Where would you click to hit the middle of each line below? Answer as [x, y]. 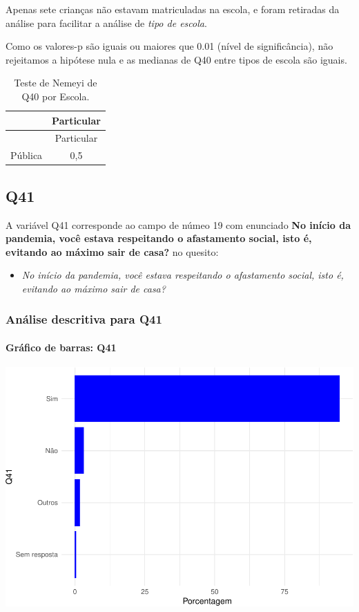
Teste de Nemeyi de [56, 83]
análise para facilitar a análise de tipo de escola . [106, 22]
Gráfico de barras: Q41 [61, 347]
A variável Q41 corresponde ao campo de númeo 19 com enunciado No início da [178, 224]
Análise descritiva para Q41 [84, 319]
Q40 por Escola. [56, 96]
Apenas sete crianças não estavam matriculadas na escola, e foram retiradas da [173, 9]
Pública [27, 155]
